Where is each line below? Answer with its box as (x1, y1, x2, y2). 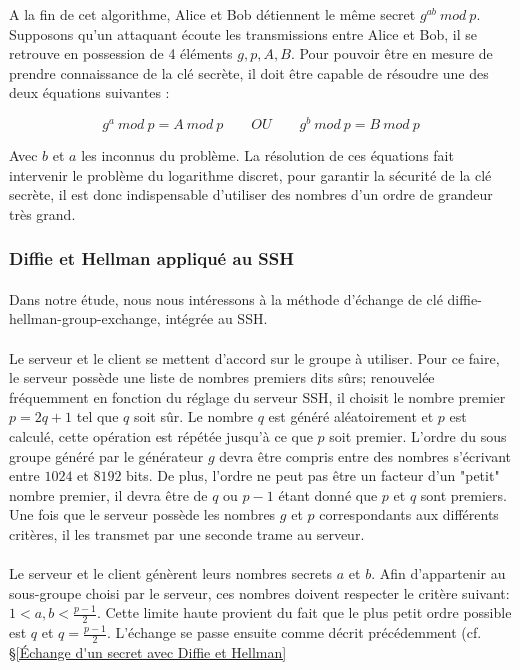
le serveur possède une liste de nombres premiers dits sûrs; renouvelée (9, 367, 435, 388)
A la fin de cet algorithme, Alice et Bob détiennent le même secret (9, 4, 416, 24)
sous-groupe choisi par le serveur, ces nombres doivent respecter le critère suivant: (9, 582, 510, 603)
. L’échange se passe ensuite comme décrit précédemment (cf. (106, 622, 482, 643)
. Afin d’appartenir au (371, 563, 506, 584)
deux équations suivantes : (9, 82, 170, 103)
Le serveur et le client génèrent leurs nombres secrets (9, 563, 333, 584)
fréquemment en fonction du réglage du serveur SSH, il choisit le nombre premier (9, 386, 506, 407)
